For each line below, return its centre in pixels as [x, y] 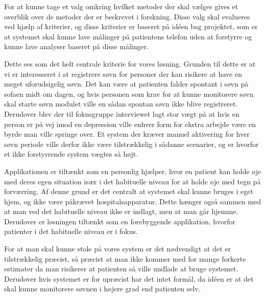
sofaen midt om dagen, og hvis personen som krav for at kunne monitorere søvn [129, 93]
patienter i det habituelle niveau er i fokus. [71, 231]
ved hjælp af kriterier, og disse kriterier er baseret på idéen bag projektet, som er [131, 26]
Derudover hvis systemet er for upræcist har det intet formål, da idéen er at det [129, 278]
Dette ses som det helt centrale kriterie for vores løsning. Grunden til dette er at [130, 63]
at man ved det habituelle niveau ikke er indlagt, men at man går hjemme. [121, 211]
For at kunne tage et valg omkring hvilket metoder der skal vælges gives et [121, 6]
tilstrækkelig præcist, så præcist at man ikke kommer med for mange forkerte [125, 258]
